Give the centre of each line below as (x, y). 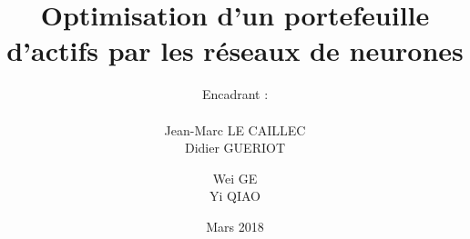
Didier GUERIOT (235, 148)
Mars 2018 (235, 226)
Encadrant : (235, 94)
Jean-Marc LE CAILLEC (235, 129)
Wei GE (235, 178)
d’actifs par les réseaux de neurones (235, 50)
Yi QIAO (235, 196)
